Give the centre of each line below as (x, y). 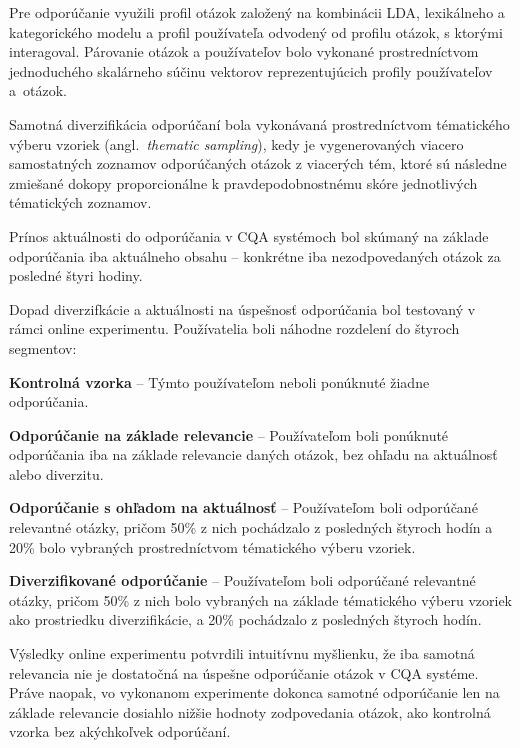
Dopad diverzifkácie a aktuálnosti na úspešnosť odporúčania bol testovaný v (242, 308)
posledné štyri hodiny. (76, 275)
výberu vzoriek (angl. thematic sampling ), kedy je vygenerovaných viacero (236, 143)
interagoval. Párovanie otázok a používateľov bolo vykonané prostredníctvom (244, 51)
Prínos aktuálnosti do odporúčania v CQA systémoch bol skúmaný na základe (249, 235)
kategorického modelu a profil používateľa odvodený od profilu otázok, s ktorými (256, 31)
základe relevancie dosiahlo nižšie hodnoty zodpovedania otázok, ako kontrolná (250, 711)
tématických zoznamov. (80, 202)
